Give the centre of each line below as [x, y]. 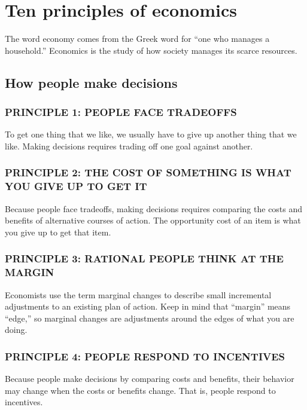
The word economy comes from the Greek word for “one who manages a [137, 39]
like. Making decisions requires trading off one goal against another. [129, 146]
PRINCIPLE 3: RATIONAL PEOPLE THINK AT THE [144, 258]
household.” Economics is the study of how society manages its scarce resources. [151, 50]
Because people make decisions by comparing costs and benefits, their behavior [150, 379]
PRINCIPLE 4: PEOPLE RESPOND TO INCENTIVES [145, 356]
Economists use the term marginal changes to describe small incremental [138, 294]
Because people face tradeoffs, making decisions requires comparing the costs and [154, 208]
